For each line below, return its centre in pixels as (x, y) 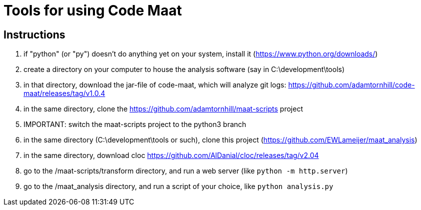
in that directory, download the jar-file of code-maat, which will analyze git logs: (155, 85)
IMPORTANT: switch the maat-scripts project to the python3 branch (135, 124)
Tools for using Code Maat (93, 10)
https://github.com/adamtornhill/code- (351, 85)
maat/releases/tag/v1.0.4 (64, 93)
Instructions (34, 34)
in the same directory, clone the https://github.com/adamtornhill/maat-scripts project (163, 109)
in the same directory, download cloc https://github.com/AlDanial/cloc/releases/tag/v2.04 (171, 155)
